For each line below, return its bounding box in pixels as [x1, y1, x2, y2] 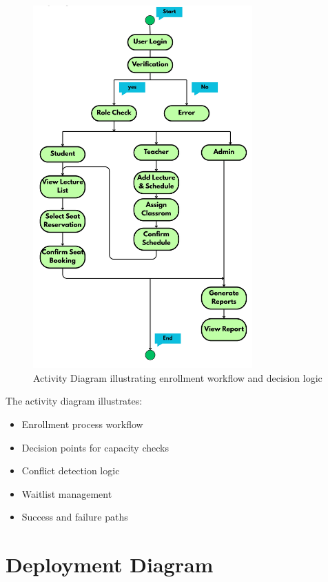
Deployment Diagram [6, 550, 214, 579]
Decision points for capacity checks [21, 440, 169, 454]
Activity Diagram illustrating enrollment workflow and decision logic [33, 370, 322, 385]
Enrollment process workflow [21, 416, 143, 431]
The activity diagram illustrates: [6, 394, 143, 408]
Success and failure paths [21, 510, 128, 524]
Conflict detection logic [21, 463, 120, 478]
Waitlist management [21, 486, 112, 501]
